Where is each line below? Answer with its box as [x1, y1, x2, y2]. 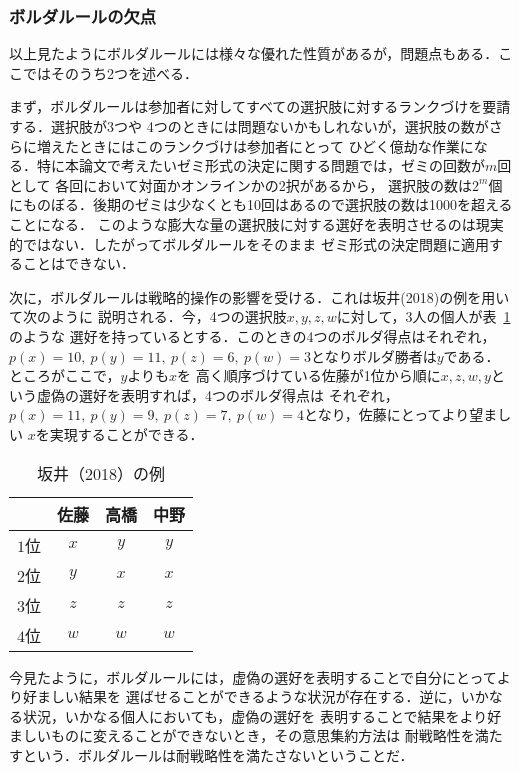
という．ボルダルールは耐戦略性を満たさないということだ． [22, 744, 414, 765]
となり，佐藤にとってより [304, 404, 470, 425]
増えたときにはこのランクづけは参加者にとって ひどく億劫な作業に [36, 135, 474, 156]
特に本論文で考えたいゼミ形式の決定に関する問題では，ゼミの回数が [36, 155, 485, 176]
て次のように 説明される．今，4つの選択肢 [9, 306, 287, 327]
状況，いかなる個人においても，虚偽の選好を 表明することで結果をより [22, 705, 488, 726]
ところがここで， [9, 365, 121, 386]
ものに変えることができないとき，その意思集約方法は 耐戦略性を [50, 725, 475, 746]
